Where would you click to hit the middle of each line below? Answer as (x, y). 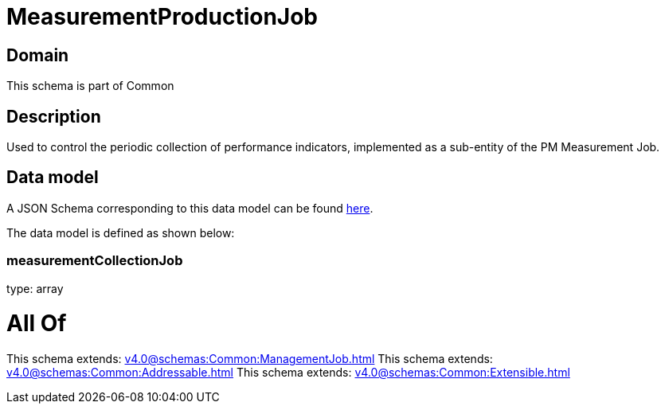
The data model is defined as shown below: (121, 232)
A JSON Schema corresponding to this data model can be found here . (190, 208)
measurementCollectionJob (95, 261)
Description (54, 116)
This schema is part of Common (90, 86)
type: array (35, 288)
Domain (38, 55)
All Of (37, 324)
